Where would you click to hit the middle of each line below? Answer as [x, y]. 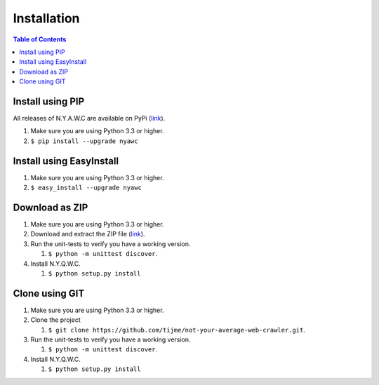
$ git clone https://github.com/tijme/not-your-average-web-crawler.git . [177, 330]
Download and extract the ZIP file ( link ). [88, 234]
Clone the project [55, 320]
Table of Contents [40, 39]
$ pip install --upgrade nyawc [84, 141]
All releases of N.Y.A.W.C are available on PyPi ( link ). [89, 119]
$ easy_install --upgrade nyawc [86, 188]
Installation [46, 18]
